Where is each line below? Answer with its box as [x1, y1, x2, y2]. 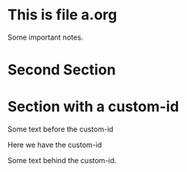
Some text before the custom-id [7, 124, 114, 134]
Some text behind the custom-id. [7, 156, 117, 166]
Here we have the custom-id [7, 140, 102, 150]
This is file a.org [7, 6, 118, 24]
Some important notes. [7, 32, 84, 42]
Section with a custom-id [7, 98, 179, 116]
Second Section [7, 61, 116, 79]
